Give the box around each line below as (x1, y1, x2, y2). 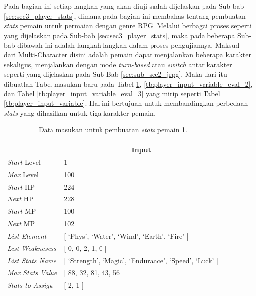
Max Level (7, 169, 39, 179)
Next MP (7, 218, 35, 229)
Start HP (7, 181, 35, 192)
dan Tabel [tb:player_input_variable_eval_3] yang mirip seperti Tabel (4, 88, 220, 99)
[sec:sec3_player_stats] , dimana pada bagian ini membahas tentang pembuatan (4, 10, 246, 21)
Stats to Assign (7, 280, 53, 290)
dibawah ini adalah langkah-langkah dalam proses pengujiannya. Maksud (17, 40, 240, 50)
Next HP (7, 194, 34, 204)
